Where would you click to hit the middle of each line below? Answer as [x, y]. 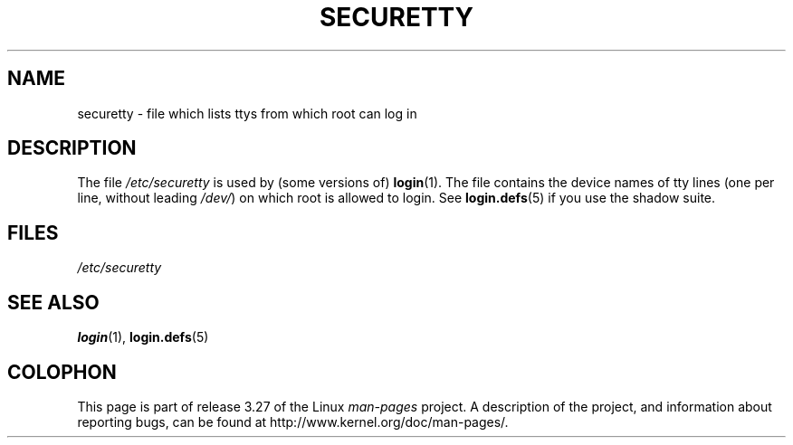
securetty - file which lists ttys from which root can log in [247, 113]
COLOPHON [62, 372]
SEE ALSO [53, 302]
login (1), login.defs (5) [143, 337]
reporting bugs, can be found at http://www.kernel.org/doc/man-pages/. [293, 421]
